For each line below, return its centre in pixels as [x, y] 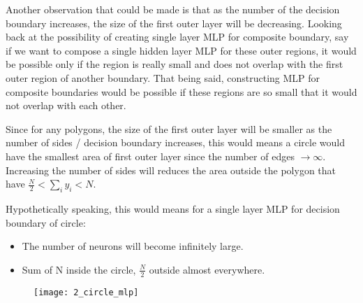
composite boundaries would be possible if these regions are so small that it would [181, 91]
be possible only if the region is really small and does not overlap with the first [175, 64]
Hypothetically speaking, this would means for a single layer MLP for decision [173, 208]
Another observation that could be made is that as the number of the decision [173, 9]
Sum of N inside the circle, [79, 269]
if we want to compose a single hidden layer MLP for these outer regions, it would [181, 50]
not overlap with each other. [66, 105]
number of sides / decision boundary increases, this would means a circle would [176, 142]
